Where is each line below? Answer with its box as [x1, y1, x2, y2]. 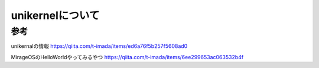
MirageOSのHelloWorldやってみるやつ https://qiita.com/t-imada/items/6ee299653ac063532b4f [11, 53, 244, 60]
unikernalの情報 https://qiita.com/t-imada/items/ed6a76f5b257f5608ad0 [11, 43, 188, 50]
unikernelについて [11, 9, 100, 22]
